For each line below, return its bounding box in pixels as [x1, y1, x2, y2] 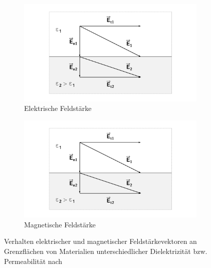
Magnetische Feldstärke [24, 219, 96, 229]
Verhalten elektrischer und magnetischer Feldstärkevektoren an [4, 236, 197, 246]
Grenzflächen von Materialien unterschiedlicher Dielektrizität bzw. [4, 245, 207, 256]
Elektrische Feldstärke [24, 103, 92, 113]
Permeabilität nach [4, 255, 63, 266]
